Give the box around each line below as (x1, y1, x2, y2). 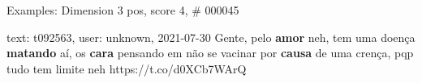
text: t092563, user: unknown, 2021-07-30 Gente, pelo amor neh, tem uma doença (6, 28, 416, 45)
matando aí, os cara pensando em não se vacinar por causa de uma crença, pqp (6, 44, 414, 61)
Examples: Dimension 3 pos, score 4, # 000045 (6, 2, 239, 18)
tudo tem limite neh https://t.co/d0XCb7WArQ (6, 60, 247, 77)
